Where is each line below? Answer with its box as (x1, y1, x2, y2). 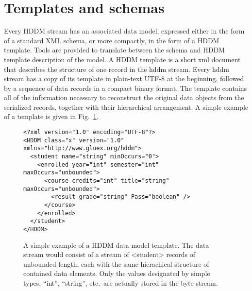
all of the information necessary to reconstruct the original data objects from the (4, 92, 244, 103)
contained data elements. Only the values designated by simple (23, 268, 210, 278)
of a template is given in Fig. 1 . (4, 111, 99, 121)
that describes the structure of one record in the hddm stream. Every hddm (4, 64, 229, 74)
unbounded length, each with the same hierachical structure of (23, 258, 209, 269)
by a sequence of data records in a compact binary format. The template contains (4, 83, 247, 93)
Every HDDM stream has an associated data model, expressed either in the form (4, 26, 245, 36)
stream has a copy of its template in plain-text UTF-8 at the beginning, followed (4, 73, 244, 84)
